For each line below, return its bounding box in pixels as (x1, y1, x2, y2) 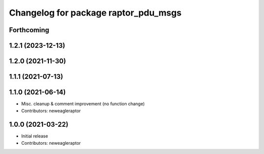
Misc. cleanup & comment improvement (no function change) (21, 101, 145, 107)
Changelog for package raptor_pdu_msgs (9, 7, 182, 18)
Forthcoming (9, 26, 49, 34)
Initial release (21, 133, 48, 139)
